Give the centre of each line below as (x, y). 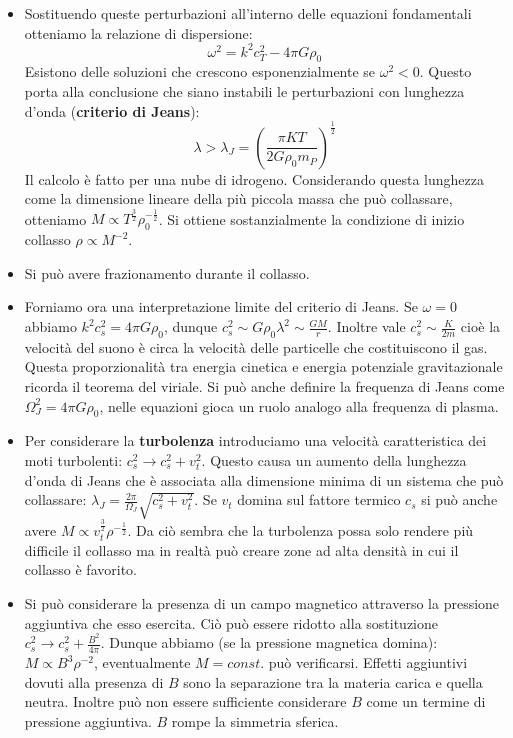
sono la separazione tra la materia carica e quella (333, 681)
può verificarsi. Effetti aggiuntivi (368, 662)
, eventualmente (142, 662)
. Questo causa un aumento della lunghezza (334, 460)
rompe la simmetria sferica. (255, 720)
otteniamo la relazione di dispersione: (138, 32)
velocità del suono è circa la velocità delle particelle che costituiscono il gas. (256, 346)
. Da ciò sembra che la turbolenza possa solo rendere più (300, 530)
